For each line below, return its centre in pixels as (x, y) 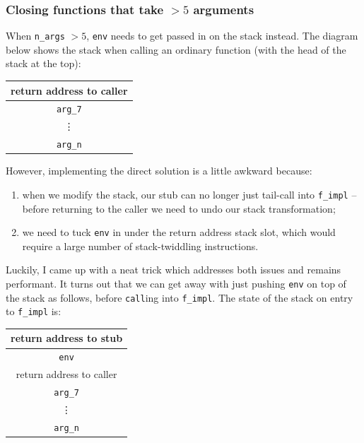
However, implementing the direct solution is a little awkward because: (159, 171)
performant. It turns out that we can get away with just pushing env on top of (176, 283)
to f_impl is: (34, 311)
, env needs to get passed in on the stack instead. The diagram (222, 36)
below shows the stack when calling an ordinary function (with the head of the (176, 49)
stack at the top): (43, 63)
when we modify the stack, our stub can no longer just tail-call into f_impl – (189, 194)
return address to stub (67, 338)
